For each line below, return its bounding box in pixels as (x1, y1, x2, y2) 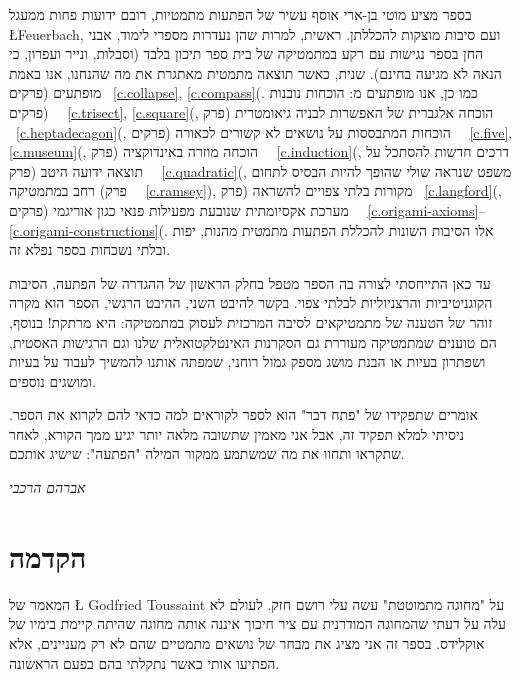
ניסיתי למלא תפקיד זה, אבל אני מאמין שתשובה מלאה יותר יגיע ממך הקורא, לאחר (9, 423, 465, 444)
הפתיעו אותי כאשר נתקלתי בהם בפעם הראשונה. (9, 652, 280, 673)
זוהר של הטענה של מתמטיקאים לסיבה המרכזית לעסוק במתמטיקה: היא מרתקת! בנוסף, (9, 311, 493, 332)
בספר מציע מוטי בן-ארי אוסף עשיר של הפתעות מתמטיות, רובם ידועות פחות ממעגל (9, 4, 472, 24)
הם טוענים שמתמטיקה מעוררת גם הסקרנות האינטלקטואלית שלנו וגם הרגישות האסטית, (9, 331, 497, 352)
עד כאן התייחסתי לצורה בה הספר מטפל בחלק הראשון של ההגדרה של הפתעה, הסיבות (9, 272, 491, 293)
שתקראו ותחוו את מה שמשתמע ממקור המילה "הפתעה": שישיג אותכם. (9, 443, 405, 464)
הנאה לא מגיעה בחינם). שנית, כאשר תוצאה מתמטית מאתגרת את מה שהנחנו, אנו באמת (9, 62, 502, 83)
